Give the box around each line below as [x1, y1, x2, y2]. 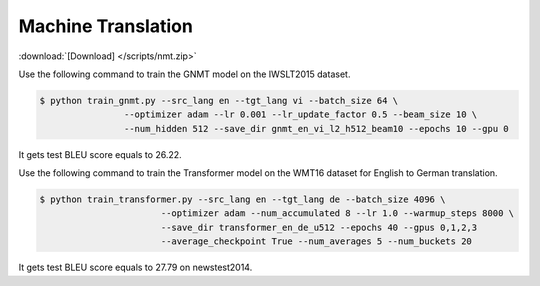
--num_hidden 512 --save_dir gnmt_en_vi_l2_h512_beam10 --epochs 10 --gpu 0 [123, 123, 509, 134]
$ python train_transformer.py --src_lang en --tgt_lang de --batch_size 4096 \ [39, 194, 446, 205]
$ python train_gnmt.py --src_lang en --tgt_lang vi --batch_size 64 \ [39, 95, 399, 106]
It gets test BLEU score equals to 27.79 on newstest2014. [18, 261, 253, 274]
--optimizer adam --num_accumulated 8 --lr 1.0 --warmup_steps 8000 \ [160, 208, 515, 219]
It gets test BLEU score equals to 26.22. [18, 148, 182, 160]
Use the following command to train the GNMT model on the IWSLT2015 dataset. [18, 68, 351, 80]
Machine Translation [18, 15, 194, 37]
